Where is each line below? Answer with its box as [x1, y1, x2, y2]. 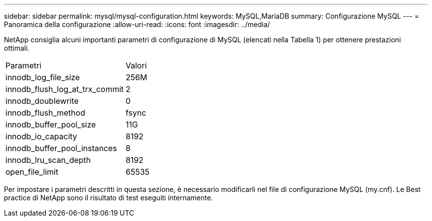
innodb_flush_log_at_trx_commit [5, 84, 124, 94]
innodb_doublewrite [5, 96, 79, 106]
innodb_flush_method [5, 108, 85, 118]
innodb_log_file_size [5, 72, 80, 82]
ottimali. [4, 44, 30, 52]
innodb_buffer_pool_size [5, 120, 96, 129]
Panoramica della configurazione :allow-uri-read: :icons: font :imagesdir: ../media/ [4, 20, 270, 29]
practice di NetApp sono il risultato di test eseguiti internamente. [4, 193, 213, 202]
